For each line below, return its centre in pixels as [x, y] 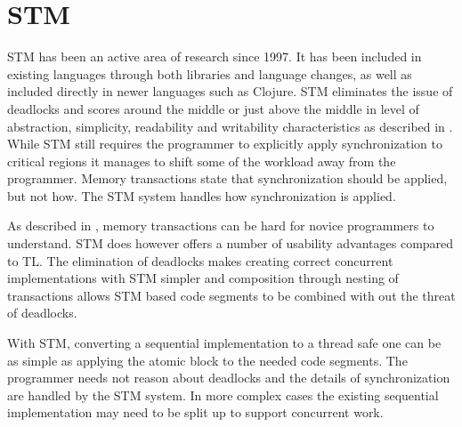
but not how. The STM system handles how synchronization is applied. [202, 195]
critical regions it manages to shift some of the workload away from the [202, 161]
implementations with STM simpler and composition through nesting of [203, 278]
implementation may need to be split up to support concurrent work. [195, 412]
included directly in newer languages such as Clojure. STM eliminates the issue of [230, 91]
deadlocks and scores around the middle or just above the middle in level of [213, 108]
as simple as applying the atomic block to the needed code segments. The [207, 360]
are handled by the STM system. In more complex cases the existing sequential [223, 395]
